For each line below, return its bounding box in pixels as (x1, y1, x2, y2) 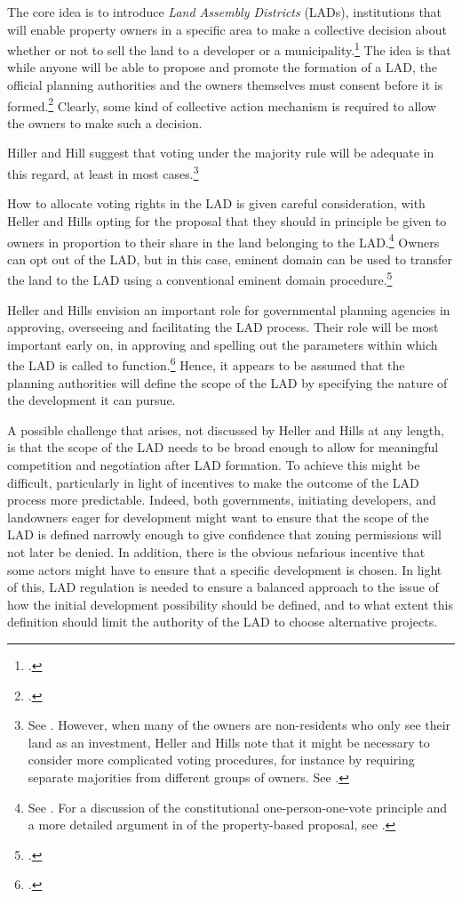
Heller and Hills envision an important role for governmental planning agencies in (7, 300, 450, 319)
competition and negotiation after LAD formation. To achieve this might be (7, 456, 420, 473)
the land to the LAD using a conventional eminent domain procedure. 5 (7, 268, 393, 288)
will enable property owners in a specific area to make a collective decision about (7, 20, 448, 38)
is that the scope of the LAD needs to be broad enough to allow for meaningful (7, 438, 439, 457)
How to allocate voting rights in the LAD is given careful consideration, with (7, 194, 426, 213)
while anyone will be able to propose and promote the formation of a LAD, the (7, 58, 437, 77)
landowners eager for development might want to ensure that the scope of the (7, 507, 429, 526)
